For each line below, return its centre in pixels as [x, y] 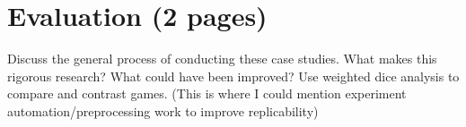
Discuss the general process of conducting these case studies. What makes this [222, 59]
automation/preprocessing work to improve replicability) [163, 110]
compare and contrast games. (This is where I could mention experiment [207, 93]
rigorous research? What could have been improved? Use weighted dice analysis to [233, 76]
